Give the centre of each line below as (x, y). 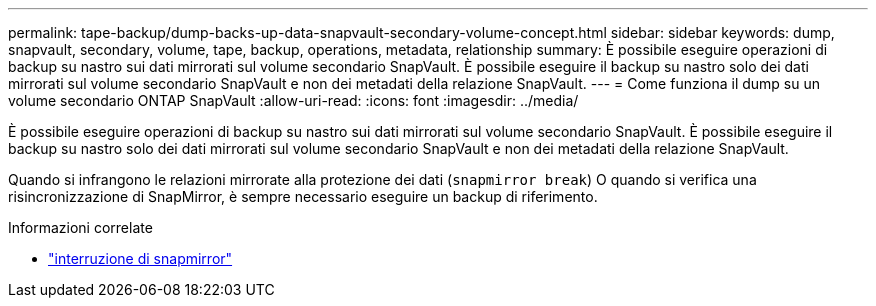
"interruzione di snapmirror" (140, 258)
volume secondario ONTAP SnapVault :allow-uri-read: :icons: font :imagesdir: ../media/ (293, 100)
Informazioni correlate (80, 227)
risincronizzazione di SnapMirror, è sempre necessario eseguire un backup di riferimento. (303, 196)
